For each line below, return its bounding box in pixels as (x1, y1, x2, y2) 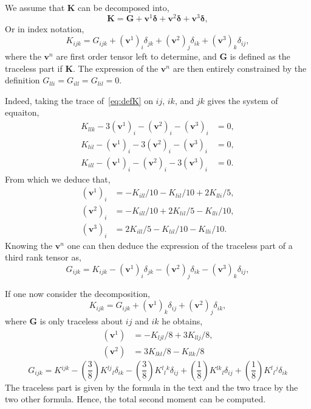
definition (5, 74, 40, 86)
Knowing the (5, 239, 53, 251)
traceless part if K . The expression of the (5, 61, 159, 74)
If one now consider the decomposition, (5, 287, 150, 299)
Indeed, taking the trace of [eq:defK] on (5, 94, 153, 107)
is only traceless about (39, 314, 123, 327)
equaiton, (5, 106, 39, 119)
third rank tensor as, (5, 251, 81, 264)
